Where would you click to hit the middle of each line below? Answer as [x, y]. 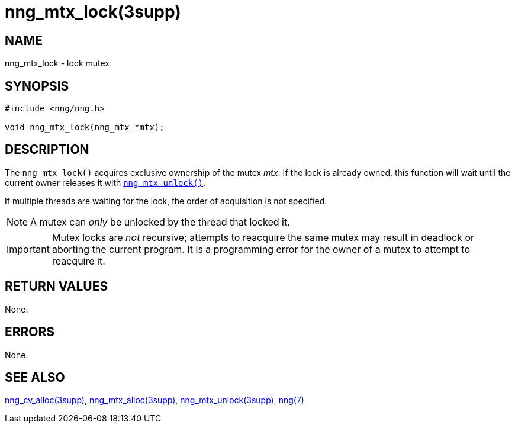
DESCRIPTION [47, 150]
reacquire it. [78, 261]
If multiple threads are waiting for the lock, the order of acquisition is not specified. [166, 201]
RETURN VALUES [57, 287]
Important [28, 249]
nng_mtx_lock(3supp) [93, 12]
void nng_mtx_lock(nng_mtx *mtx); [85, 128]
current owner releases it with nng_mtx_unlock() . [105, 182]
